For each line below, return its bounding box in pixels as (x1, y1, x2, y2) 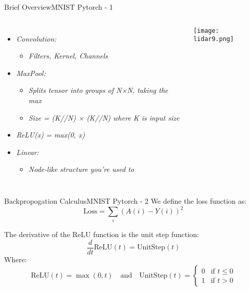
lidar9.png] (193, 35, 234, 43)
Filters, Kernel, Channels (28, 50, 108, 61)
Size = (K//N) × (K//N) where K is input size (28, 112, 180, 123)
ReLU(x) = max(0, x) (16, 129, 85, 140)
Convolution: (16, 33, 56, 44)
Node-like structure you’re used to (28, 164, 134, 174)
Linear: (16, 146, 39, 157)
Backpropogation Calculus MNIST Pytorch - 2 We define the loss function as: (4, 195, 247, 206)
